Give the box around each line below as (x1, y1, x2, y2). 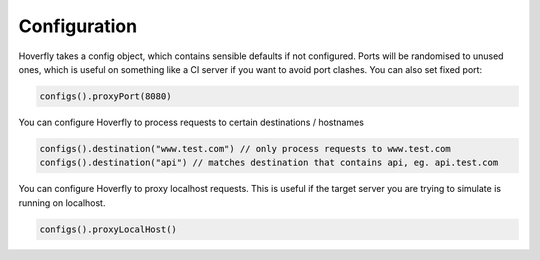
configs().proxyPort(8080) (39, 90, 172, 102)
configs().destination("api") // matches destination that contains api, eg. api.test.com (39, 157, 499, 169)
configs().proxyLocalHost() (39, 223, 177, 235)
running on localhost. (18, 196, 106, 209)
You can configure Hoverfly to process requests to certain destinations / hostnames (18, 116, 365, 128)
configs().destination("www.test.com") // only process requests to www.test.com (39, 143, 452, 154)
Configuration (18, 15, 138, 37)
